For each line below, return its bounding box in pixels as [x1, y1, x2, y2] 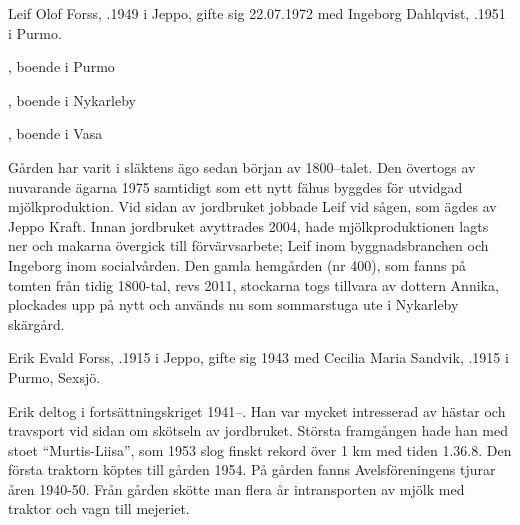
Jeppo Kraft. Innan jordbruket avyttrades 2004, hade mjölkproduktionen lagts [8, 215, 489, 236]
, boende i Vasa [8, 123, 103, 144]
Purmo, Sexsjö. [8, 366, 101, 387]
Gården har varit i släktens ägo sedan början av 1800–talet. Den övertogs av [8, 156, 476, 177]
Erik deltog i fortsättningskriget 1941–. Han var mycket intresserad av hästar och [8, 400, 506, 421]
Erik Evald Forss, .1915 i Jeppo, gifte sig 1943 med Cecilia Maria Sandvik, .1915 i [8, 347, 509, 368]
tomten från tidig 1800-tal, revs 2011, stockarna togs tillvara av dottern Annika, [8, 274, 499, 295]
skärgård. [8, 313, 65, 334]
